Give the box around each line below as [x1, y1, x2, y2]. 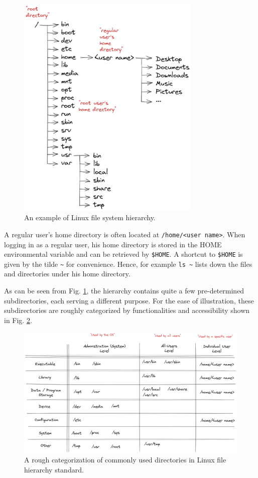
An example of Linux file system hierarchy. [24, 212, 156, 223]
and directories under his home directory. [4, 268, 131, 279]
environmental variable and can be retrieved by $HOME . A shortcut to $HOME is [4, 249, 243, 259]
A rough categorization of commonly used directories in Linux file [24, 454, 226, 465]
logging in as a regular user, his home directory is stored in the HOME [4, 239, 222, 249]
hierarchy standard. [24, 464, 84, 474]
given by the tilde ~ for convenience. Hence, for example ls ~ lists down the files [4, 258, 252, 269]
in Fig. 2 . [4, 314, 32, 325]
